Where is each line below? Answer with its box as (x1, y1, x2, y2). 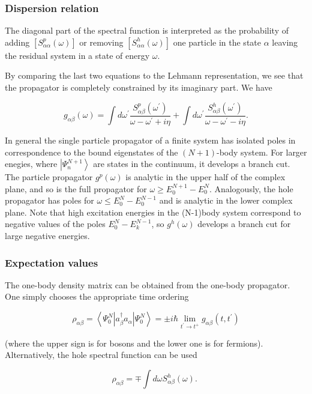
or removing (79, 35, 124, 48)
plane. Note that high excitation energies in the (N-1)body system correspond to (5, 205, 301, 218)
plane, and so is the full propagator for (5, 182, 147, 195)
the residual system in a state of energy (5, 49, 150, 61)
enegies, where (5, 157, 58, 170)
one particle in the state (173, 35, 261, 48)
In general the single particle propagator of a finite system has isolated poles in (5, 133, 296, 146)
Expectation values (5, 255, 98, 270)
